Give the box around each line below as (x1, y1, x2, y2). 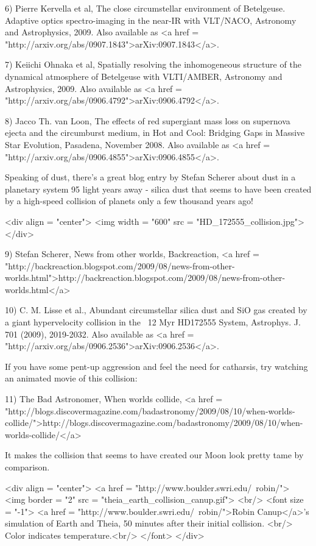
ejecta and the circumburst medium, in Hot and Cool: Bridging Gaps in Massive (5, 126, 305, 139)
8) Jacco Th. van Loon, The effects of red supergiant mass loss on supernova (5, 114, 290, 127)
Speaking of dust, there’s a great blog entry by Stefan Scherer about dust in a (5, 171, 296, 183)
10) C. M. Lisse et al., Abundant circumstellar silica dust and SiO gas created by (5, 303, 307, 316)
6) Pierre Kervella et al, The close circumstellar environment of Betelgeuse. (5, 2, 286, 14)
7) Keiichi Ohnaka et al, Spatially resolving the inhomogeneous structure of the (5, 58, 301, 71)
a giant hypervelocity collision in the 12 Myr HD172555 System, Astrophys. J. (5, 316, 301, 328)
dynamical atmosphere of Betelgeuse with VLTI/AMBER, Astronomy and (5, 69, 283, 82)
